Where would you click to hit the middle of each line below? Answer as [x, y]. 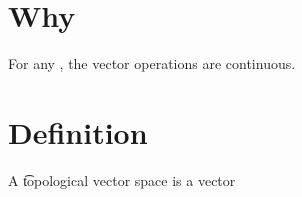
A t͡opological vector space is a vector [122, 179]
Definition [78, 131]
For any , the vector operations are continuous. [152, 63]
